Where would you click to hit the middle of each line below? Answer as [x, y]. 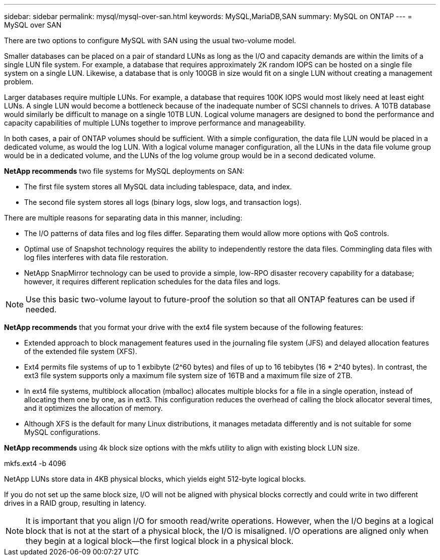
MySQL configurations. [62, 432]
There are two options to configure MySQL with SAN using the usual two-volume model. [150, 40]
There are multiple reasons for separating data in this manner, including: [123, 218]
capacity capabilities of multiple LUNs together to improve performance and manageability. [155, 123]
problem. [19, 82]
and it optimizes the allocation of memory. [94, 408]
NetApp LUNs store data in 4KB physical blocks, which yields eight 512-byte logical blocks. [155, 479]
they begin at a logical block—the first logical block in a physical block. [160, 541]
